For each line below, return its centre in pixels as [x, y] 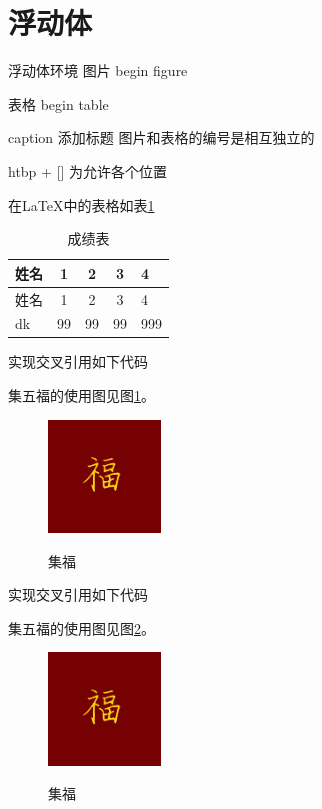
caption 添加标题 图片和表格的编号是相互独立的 [161, 137]
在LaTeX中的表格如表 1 [81, 204]
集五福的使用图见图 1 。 [81, 395]
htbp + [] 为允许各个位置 [88, 170]
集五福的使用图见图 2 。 [81, 627]
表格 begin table [58, 103]
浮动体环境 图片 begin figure [98, 70]
